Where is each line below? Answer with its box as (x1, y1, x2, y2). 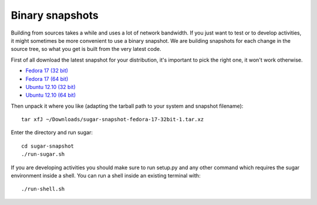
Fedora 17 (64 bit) (25, 75, 69, 82)
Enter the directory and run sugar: (11, 129, 93, 136)
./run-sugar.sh (21, 151, 65, 158)
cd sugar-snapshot (21, 142, 75, 149)
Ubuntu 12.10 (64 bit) (25, 91, 76, 99)
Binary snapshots (11, 9, 99, 22)
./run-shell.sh (21, 186, 65, 193)
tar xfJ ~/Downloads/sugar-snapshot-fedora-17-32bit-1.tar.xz (21, 116, 204, 123)
